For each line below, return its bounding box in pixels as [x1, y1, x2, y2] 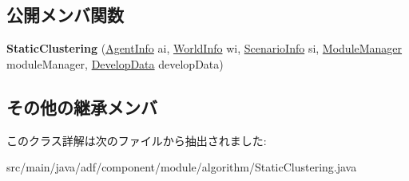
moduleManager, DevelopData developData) [6, 55, 224, 72]
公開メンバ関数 [6, 2, 124, 27]
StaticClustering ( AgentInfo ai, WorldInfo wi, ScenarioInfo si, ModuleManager [6, 40, 403, 57]
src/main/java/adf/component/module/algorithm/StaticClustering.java [6, 159, 357, 175]
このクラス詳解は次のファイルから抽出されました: [6, 132, 267, 148]
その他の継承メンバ [6, 94, 157, 119]
